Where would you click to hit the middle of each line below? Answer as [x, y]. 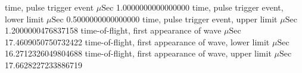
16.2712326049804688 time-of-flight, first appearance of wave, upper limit [138, 53]
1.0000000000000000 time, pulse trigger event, [200, 7]
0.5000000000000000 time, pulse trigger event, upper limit [172, 19]
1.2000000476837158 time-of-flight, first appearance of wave [113, 30]
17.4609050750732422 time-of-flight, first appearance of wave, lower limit [137, 42]
